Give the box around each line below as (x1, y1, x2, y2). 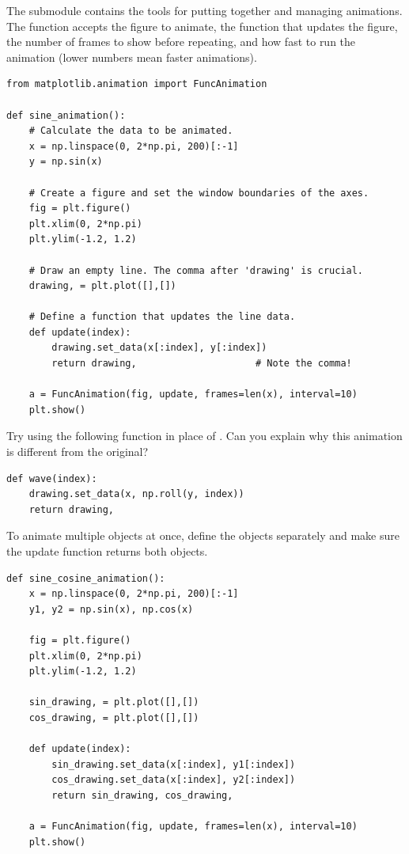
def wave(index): (6, 473, 97, 484)
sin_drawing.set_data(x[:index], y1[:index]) (51, 758, 296, 770)
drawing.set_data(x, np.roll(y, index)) (28, 488, 244, 500)
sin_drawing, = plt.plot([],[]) (28, 696, 199, 708)
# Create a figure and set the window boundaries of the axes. (28, 187, 369, 199)
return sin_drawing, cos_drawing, (51, 789, 233, 801)
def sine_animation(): (6, 109, 126, 121)
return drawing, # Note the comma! (51, 358, 352, 370)
